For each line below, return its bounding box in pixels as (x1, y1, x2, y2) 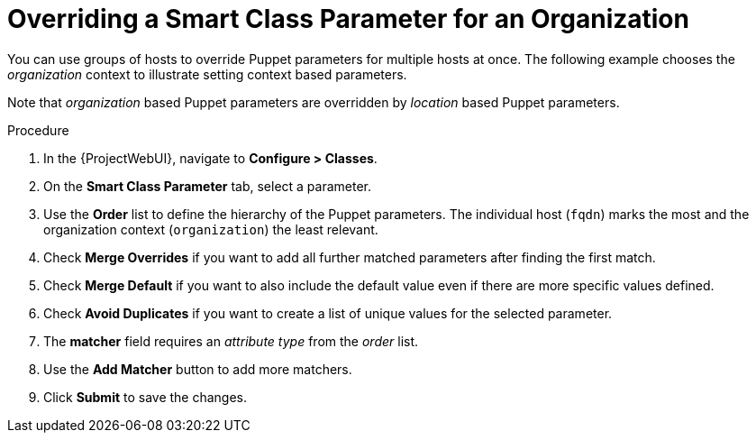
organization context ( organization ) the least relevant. (43, 221, 378, 237)
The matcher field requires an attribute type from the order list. (43, 333, 419, 349)
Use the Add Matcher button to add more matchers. (43, 361, 352, 377)
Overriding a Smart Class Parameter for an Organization (7, 4, 689, 34)
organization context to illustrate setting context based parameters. (7, 66, 407, 82)
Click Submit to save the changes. (43, 389, 248, 405)
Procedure (7, 122, 69, 138)
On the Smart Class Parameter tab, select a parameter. (43, 178, 372, 194)
